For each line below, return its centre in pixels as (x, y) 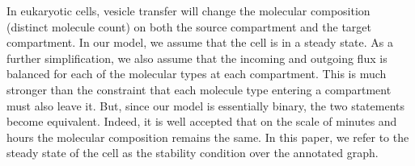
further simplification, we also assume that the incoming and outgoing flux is (197, 58)
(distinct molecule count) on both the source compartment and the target (189, 26)
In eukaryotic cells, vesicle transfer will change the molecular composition (188, 10)
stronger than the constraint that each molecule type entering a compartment (199, 89)
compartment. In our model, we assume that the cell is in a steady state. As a (200, 42)
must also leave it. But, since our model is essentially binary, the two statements (205, 105)
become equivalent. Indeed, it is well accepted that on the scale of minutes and (202, 121)
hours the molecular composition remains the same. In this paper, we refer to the (208, 137)
